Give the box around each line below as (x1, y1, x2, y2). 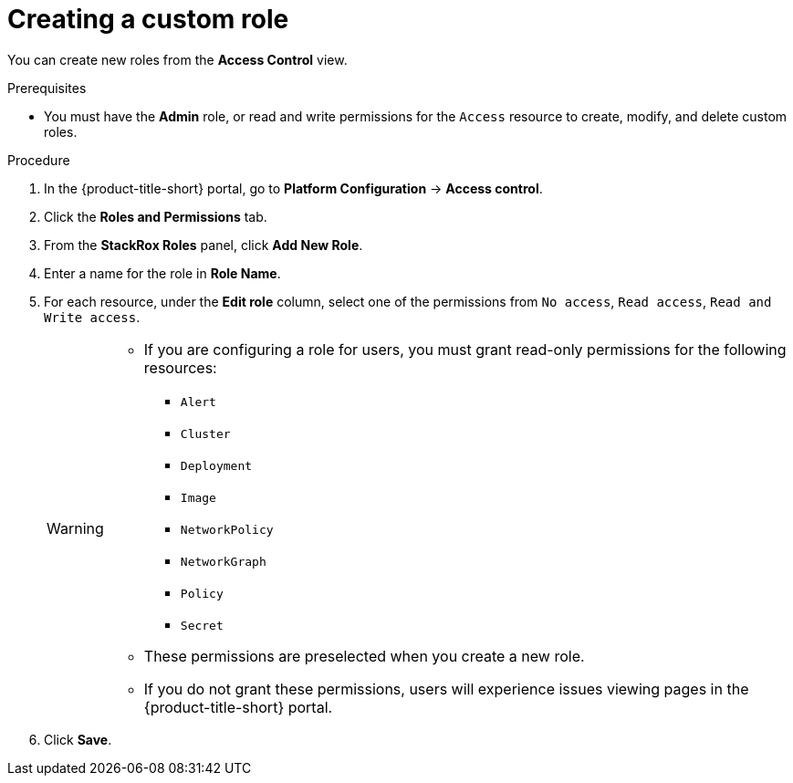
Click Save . (44, 731, 112, 747)
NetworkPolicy (180, 522, 274, 537)
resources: (143, 358, 217, 377)
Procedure (7, 151, 70, 168)
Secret (180, 618, 224, 632)
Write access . (44, 308, 141, 325)
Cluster (180, 426, 231, 441)
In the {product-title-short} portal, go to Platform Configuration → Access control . (44, 180, 543, 196)
